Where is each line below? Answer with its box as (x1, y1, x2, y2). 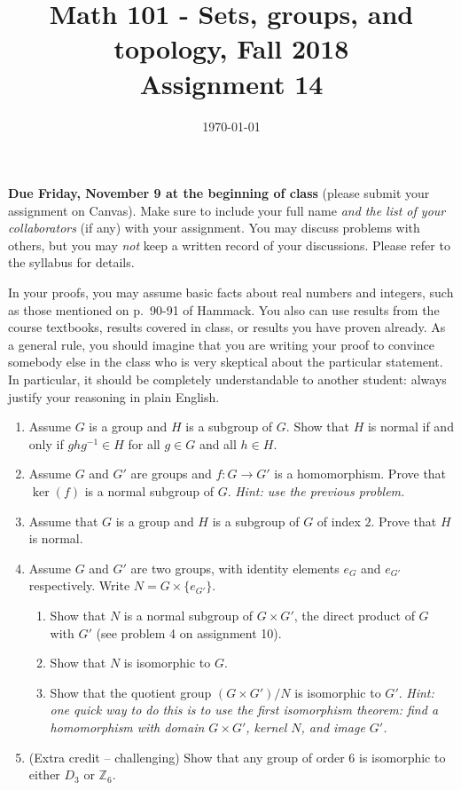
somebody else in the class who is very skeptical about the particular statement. (8, 352, 443, 371)
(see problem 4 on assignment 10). (96, 623, 282, 642)
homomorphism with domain (50, 717, 205, 736)
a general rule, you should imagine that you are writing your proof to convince (8, 335, 435, 353)
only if (28, 434, 64, 453)
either (28, 765, 60, 784)
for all (128, 434, 160, 453)
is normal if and (367, 417, 454, 436)
